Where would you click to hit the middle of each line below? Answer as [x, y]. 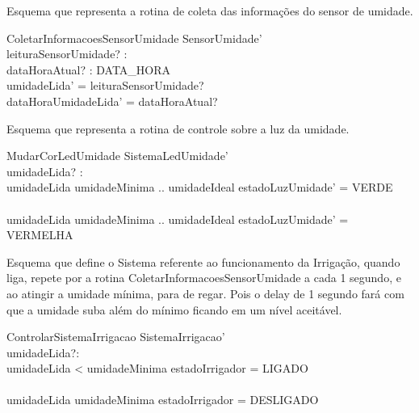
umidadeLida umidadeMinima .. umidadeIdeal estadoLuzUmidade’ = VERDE [200, 187]
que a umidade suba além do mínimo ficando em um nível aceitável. [174, 309]
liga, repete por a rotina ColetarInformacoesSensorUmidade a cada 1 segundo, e [204, 278]
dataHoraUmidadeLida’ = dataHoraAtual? [112, 101]
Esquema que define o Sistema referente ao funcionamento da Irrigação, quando [203, 261]
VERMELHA [40, 235]
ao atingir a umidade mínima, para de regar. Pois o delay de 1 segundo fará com [205, 293]
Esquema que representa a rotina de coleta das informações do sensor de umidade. [210, 11]
